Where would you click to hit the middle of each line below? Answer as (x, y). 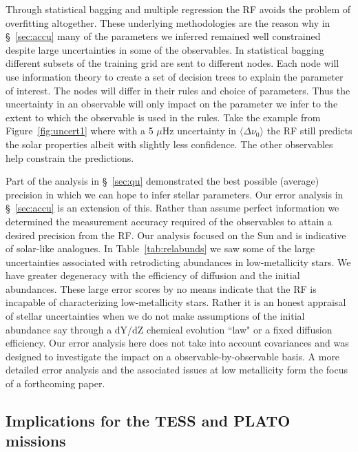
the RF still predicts (309, 131)
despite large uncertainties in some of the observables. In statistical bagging (165, 49)
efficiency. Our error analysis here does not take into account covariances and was (177, 343)
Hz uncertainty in (199, 131)
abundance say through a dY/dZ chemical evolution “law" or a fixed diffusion (169, 329)
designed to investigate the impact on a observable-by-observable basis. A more (173, 356)
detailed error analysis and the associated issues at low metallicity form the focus (177, 370)
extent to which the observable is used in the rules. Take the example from (163, 117)
